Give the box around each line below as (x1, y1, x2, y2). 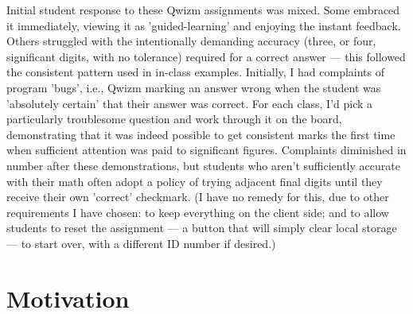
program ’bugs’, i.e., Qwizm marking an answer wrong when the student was (6, 79, 381, 95)
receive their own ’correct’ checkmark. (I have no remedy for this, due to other (6, 188, 389, 205)
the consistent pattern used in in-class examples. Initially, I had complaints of (6, 64, 385, 80)
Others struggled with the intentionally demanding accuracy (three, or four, (6, 33, 376, 49)
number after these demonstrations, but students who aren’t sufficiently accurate (6, 157, 400, 173)
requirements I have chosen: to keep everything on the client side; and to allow (6, 204, 389, 220)
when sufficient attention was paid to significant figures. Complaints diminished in (6, 141, 407, 158)
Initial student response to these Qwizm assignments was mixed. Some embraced (6, 2, 400, 17)
